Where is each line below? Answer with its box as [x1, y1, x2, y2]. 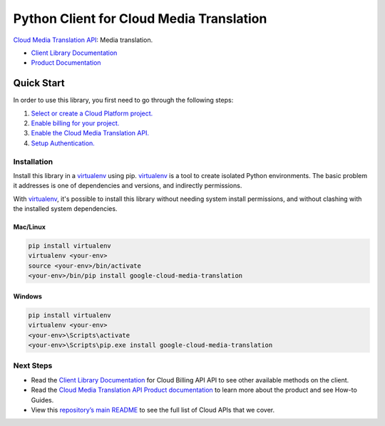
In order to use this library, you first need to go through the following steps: [13, 96, 234, 105]
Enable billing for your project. [31, 119, 120, 128]
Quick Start [13, 77, 65, 89]
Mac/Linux [13, 223, 46, 232]
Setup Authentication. [31, 139, 96, 147]
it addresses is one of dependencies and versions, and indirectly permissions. [13, 182, 242, 190]
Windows [13, 292, 42, 301]
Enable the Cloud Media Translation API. [31, 129, 150, 137]
